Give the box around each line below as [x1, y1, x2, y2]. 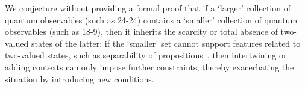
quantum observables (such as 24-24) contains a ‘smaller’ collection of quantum [5, 13, 298, 26]
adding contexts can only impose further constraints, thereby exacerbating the [5, 60, 294, 73]
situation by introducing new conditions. [5, 72, 154, 85]
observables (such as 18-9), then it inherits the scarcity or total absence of [5, 25, 278, 38]
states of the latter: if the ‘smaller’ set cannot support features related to [31, 37, 301, 49]
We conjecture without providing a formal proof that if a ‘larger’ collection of [5, 2, 291, 14]
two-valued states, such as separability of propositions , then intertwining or [5, 49, 287, 61]
